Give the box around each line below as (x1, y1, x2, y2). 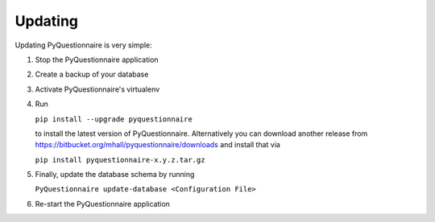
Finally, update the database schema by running (35, 170, 195, 179)
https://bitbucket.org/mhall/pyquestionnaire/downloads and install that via (35, 140, 281, 150)
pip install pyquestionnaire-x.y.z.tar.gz (35, 155, 205, 164)
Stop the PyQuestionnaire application (35, 55, 159, 64)
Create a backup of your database (35, 69, 149, 80)
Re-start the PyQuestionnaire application (35, 199, 171, 208)
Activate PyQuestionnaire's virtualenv (35, 84, 160, 94)
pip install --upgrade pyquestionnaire (35, 114, 193, 124)
